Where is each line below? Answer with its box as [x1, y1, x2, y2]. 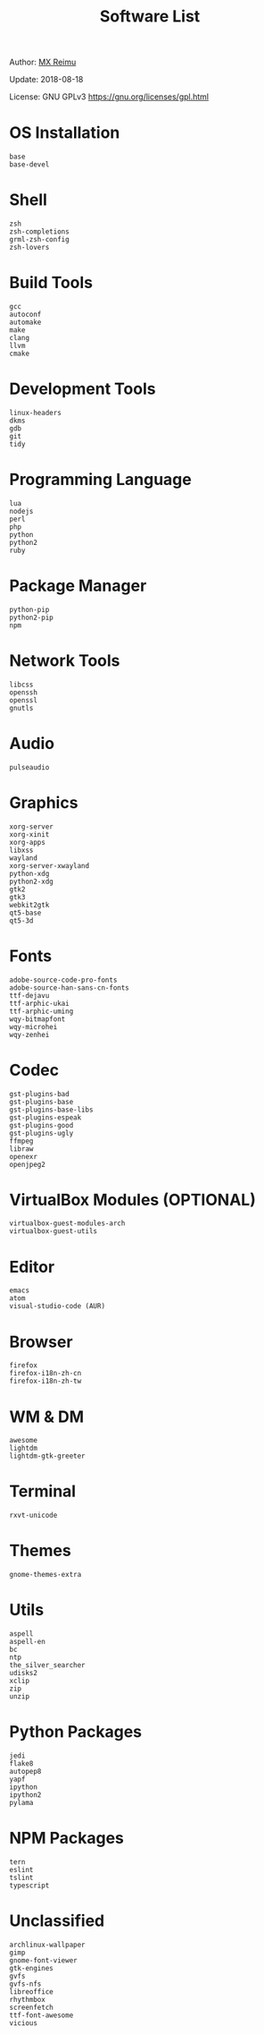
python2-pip [9, 613, 54, 622]
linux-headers [9, 408, 62, 417]
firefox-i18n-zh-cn [9, 1369, 82, 1378]
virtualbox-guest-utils [9, 1227, 98, 1236]
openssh [9, 687, 38, 697]
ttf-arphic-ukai [9, 999, 70, 1008]
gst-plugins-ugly [9, 1128, 74, 1137]
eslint [9, 1865, 34, 1874]
